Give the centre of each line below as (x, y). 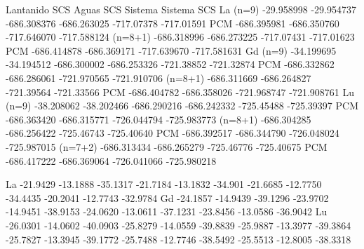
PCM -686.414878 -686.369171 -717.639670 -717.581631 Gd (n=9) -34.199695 (171, 50)
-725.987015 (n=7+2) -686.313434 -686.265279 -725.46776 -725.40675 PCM (167, 146)
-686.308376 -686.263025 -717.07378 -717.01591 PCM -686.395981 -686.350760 (173, 23)
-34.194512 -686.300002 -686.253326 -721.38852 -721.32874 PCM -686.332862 (170, 64)
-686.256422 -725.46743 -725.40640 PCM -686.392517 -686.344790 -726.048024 (173, 133)
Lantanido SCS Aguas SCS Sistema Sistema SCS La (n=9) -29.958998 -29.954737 (181, 9)
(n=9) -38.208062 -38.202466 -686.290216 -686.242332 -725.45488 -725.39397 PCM (182, 106)
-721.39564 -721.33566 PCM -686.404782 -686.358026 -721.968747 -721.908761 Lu (180, 92)
